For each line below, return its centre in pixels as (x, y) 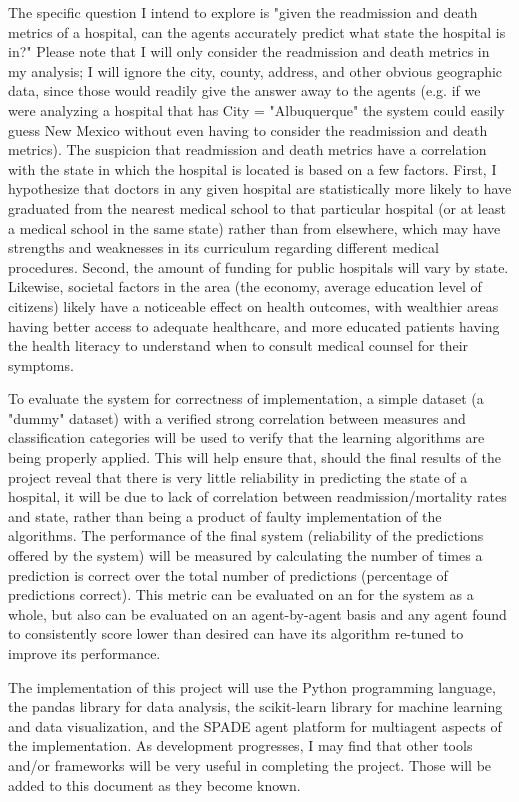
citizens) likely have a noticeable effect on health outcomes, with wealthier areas (253, 305)
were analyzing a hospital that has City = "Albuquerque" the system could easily (256, 109)
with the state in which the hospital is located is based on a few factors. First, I (252, 168)
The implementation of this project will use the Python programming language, (252, 686)
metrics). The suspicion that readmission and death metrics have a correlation (247, 149)
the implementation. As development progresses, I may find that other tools (240, 745)
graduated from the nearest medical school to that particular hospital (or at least (257, 207)
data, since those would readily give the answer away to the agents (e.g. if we (244, 90)
